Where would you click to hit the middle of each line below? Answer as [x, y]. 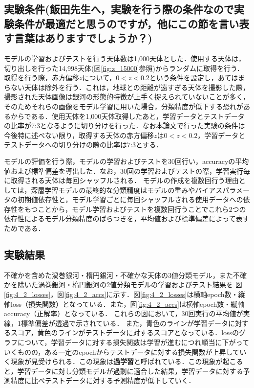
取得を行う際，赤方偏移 [42, 78]
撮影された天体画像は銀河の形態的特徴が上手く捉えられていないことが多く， [127, 97]
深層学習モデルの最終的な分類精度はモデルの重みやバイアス [127, 190]
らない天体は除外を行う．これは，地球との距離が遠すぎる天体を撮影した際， [127, 87]
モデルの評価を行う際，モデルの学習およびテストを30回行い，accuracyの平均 [127, 161]
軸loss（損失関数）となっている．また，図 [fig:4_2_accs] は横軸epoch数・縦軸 [124, 304]
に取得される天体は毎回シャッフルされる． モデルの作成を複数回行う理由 [121, 180]
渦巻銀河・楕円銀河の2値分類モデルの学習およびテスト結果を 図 [140, 285]
